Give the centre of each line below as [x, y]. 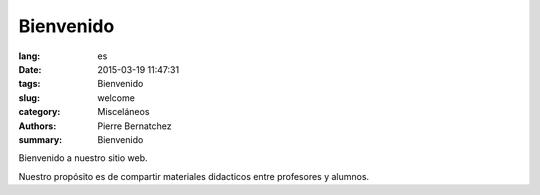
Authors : [37, 126]
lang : [29, 56]
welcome [116, 97]
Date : [30, 69]
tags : [29, 84]
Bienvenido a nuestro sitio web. [83, 158]
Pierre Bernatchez [134, 126]
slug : [29, 97]
